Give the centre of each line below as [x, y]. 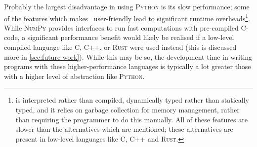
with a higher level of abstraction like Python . [74, 76]
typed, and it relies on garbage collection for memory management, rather [128, 110]
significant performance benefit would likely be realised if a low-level [131, 37]
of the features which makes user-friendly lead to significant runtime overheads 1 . [127, 17]
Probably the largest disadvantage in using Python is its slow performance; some [127, 6]
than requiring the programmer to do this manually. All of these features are [131, 119]
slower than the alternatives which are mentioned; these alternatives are [124, 129]
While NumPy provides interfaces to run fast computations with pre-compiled [121, 27]
